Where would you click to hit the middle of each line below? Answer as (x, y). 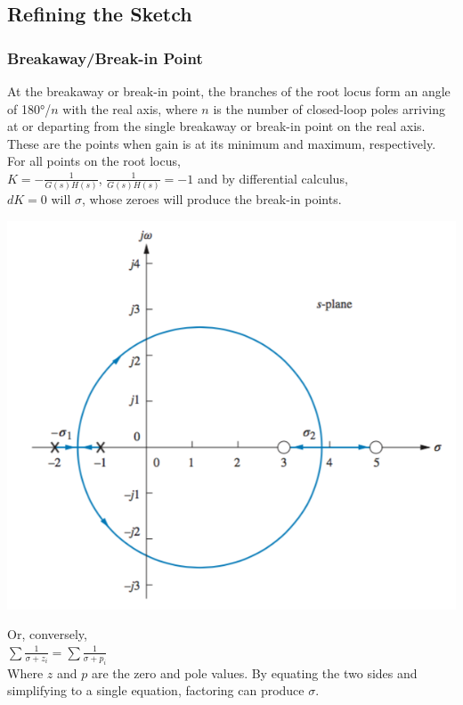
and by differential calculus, (272, 178)
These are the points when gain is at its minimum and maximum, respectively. (222, 143)
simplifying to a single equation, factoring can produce (156, 690)
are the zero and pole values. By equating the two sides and (254, 672)
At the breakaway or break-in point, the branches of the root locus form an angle (229, 91)
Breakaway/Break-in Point (105, 57)
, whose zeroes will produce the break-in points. (211, 199)
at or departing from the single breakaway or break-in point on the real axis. (216, 126)
